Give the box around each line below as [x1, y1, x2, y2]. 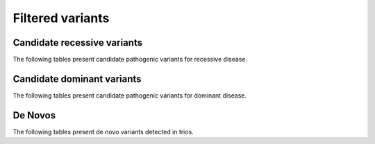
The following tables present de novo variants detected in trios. [12, 127, 194, 136]
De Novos [12, 109, 56, 121]
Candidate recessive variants [12, 37, 142, 48]
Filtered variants [12, 10, 110, 26]
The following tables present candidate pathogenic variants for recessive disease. [12, 55, 248, 64]
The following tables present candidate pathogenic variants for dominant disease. [12, 91, 247, 100]
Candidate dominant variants [12, 73, 142, 84]
